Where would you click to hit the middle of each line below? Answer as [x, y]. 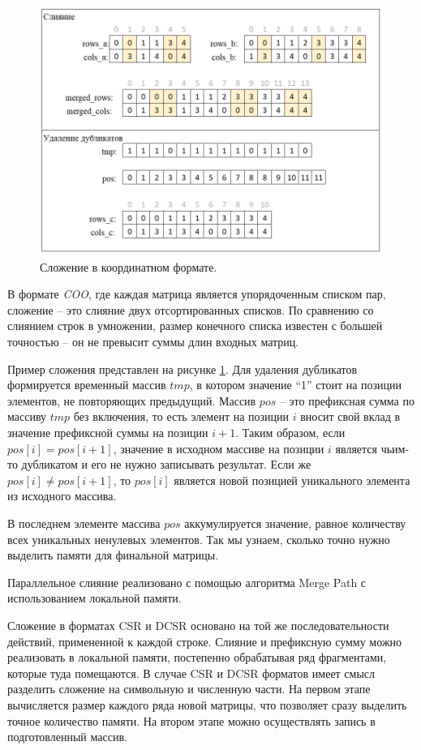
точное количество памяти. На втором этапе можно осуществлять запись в [191, 720]
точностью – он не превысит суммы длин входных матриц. [153, 342]
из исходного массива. [62, 496]
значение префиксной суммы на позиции [108, 432]
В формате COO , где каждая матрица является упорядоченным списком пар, [197, 294]
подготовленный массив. [67, 737]
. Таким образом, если [290, 432]
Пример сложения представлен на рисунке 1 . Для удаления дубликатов [183, 369]
